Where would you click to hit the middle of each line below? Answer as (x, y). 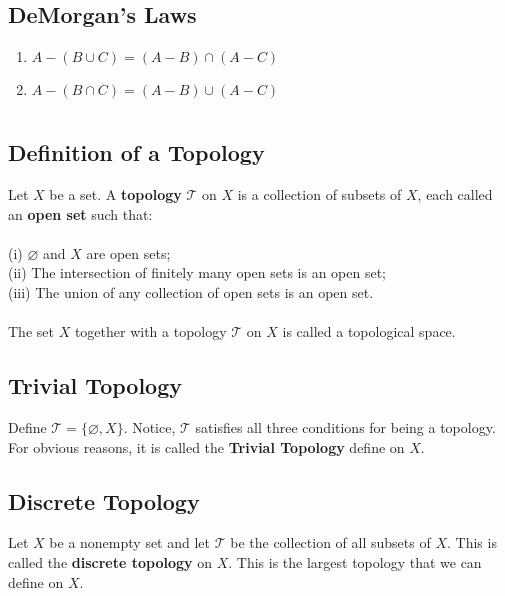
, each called (455, 194)
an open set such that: (80, 213)
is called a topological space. (369, 331)
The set (31, 331)
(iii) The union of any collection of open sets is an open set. (191, 291)
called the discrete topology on (110, 561)
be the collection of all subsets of (330, 542)
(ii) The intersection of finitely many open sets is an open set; (197, 272)
